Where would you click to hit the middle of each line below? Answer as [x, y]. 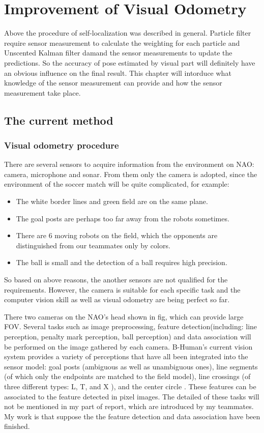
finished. [17, 426]
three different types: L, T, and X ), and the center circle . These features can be [130, 386]
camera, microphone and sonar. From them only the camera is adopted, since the [131, 174]
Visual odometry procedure [62, 145]
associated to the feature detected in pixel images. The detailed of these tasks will [132, 396]
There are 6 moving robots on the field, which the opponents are [117, 235]
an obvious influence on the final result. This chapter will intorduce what [118, 73]
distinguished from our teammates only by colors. [93, 245]
